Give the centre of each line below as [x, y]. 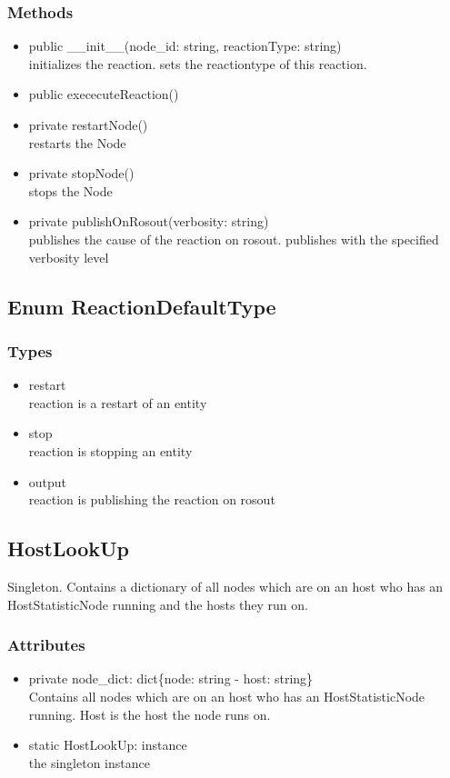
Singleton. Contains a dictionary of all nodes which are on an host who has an [225, 586]
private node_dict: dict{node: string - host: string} [171, 678]
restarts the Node [77, 142]
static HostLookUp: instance [108, 745]
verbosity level [69, 257]
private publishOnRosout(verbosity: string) [149, 221]
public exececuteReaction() [104, 94]
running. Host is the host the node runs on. [150, 714]
